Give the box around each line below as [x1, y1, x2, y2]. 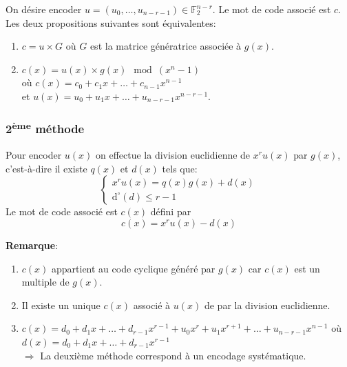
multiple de [21, 275, 70, 289]
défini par [150, 204, 191, 219]
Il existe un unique [21, 297, 101, 312]
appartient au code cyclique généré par [52, 261, 215, 275]
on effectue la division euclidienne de [96, 148, 251, 162]
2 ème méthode [6, 119, 85, 137]
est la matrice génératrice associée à [90, 39, 242, 53]
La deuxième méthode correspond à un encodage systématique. [40, 348, 306, 362]
